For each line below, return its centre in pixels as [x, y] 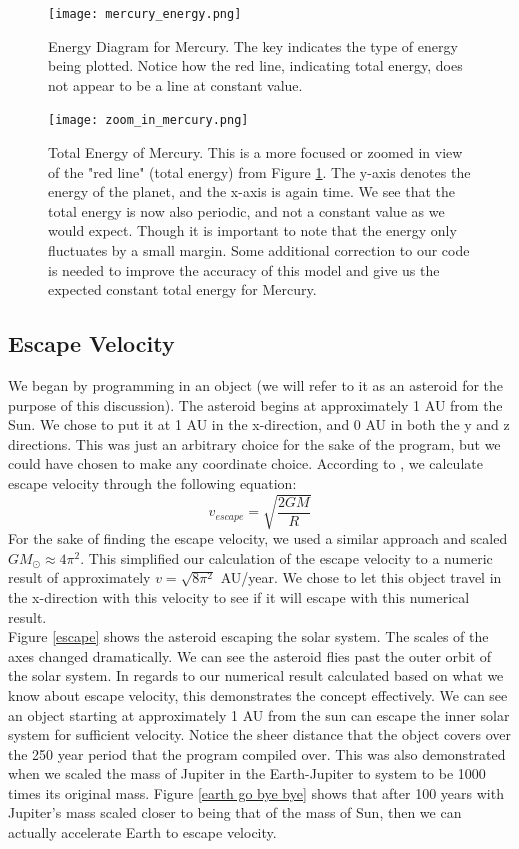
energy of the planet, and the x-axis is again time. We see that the [252, 191]
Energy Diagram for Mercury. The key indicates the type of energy [253, 45]
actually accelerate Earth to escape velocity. [142, 832]
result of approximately [79, 577]
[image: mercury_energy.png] [145, 14]
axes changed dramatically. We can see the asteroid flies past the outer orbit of [250, 655]
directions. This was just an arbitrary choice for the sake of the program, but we [254, 443]
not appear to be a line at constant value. [175, 84]
